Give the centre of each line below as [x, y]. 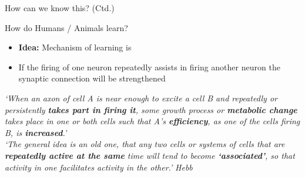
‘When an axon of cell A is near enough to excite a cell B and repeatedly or [141, 98]
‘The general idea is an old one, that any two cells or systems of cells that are [145, 144]
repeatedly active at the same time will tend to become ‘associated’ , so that [150, 155]
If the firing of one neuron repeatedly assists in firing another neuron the [149, 67]
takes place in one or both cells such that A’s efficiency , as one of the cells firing [152, 121]
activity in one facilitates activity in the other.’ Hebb [99, 167]
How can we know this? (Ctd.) [60, 8]
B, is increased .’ [36, 132]
